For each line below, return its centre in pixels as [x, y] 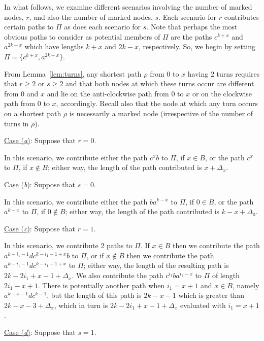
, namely [246, 285]
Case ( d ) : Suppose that [40, 332]
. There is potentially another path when [101, 285]
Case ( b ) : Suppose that [40, 184]
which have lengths [54, 46]
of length [226, 275]
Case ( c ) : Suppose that [40, 228]
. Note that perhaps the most [192, 27]
